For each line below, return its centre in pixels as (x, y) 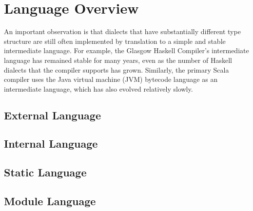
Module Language (50, 201)
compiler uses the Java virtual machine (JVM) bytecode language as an (111, 79)
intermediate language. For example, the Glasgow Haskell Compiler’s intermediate (126, 50)
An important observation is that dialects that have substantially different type (122, 31)
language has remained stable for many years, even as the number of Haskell (118, 60)
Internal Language (51, 144)
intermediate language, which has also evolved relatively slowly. (98, 88)
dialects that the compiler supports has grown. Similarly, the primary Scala (117, 69)
